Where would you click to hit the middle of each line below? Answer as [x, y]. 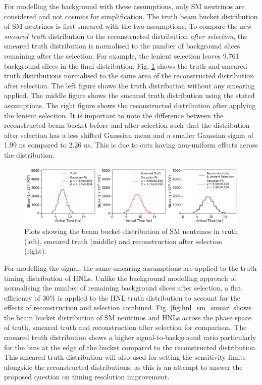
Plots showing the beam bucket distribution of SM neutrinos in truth [131, 231]
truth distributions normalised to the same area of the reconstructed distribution [129, 76]
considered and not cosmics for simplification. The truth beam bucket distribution [131, 16]
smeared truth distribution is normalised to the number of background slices [122, 46]
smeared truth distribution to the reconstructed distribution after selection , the [126, 36]
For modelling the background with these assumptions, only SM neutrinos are [124, 6]
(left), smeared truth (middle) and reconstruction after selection [123, 241]
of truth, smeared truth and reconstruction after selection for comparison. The [125, 327]
